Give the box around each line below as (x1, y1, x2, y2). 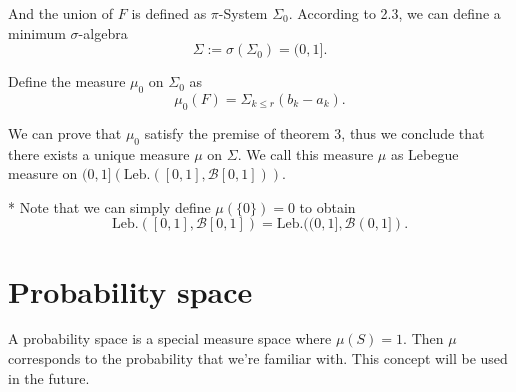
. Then (403, 328, 444, 349)
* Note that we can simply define (8, 196, 211, 217)
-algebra (78, 22, 128, 43)
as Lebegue (390, 143, 459, 164)
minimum (8, 22, 66, 43)
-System (218, 3, 268, 23)
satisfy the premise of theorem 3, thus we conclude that (144, 122, 485, 143)
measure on (8, 163, 78, 184)
